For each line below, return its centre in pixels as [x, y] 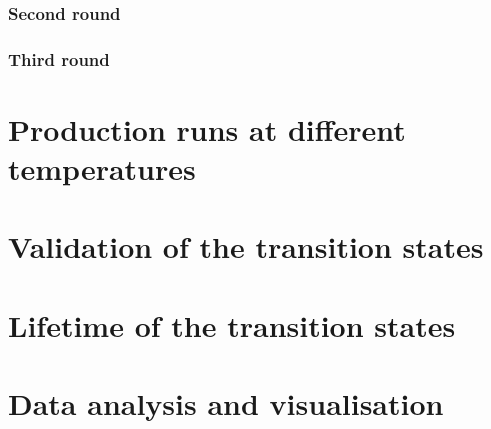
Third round [59, 58]
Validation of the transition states [246, 246]
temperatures [102, 168]
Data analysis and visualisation [226, 403]
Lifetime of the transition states [232, 324]
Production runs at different [207, 128]
